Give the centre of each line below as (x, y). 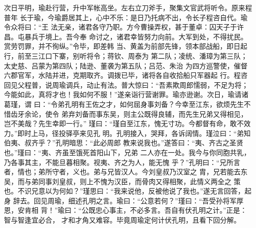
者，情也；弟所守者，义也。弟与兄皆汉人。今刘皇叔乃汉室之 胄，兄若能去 (122, 172)
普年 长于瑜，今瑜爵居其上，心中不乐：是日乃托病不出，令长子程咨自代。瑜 (126, 17)
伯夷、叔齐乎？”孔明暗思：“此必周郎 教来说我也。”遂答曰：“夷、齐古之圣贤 (124, 143)
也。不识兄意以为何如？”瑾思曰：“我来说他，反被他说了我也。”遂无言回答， (124, 191)
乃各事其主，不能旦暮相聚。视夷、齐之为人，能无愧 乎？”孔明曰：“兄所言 (122, 162)
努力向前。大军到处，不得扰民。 (196, 36)
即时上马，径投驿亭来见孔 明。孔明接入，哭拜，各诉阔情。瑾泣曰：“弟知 (134, 133)
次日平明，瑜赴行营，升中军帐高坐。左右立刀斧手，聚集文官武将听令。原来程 (128, 7)
